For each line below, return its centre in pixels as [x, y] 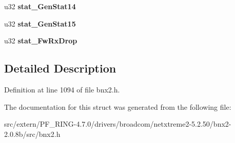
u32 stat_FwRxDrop [41, 41]
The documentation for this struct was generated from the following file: [118, 106]
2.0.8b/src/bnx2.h [32, 134]
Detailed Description [60, 68]
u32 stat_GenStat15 [40, 23]
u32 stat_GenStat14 [40, 6]
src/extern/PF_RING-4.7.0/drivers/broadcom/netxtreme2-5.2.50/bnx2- [118, 124]
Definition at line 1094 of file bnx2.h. [62, 89]
